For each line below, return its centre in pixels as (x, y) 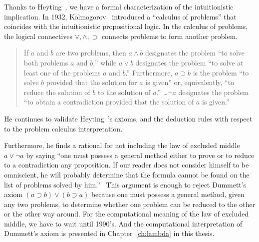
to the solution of (124, 92)
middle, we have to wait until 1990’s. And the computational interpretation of (123, 223)
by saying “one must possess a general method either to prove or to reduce (140, 155)
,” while (105, 62)
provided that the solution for (92, 82)
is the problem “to (221, 72)
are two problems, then (91, 53)
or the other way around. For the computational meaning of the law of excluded (126, 214)
